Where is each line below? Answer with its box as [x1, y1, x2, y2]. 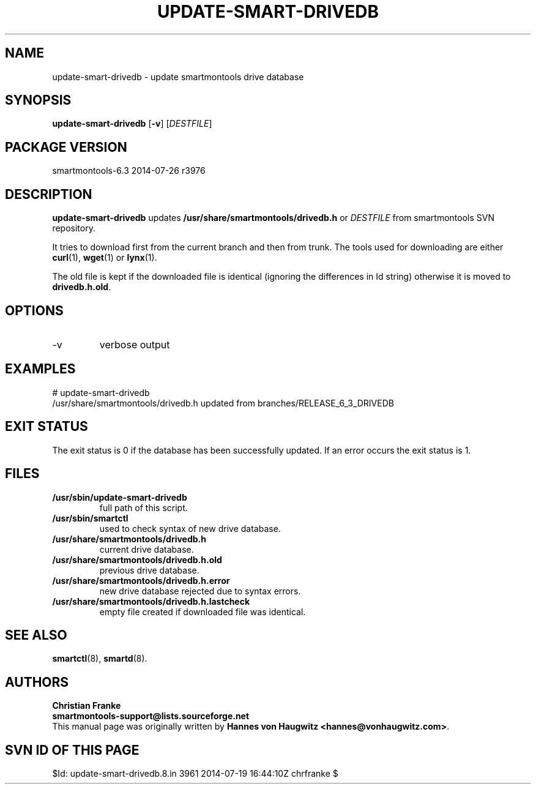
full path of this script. [99, 502, 188, 513]
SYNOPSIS [5, 92, 72, 108]
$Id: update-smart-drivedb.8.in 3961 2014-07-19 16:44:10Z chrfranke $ [52, 768, 338, 779]
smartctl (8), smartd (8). [52, 653, 147, 664]
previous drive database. [99, 564, 199, 575]
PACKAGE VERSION [5, 139, 127, 155]
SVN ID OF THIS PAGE [5, 742, 140, 758]
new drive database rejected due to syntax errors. [99, 585, 301, 596]
